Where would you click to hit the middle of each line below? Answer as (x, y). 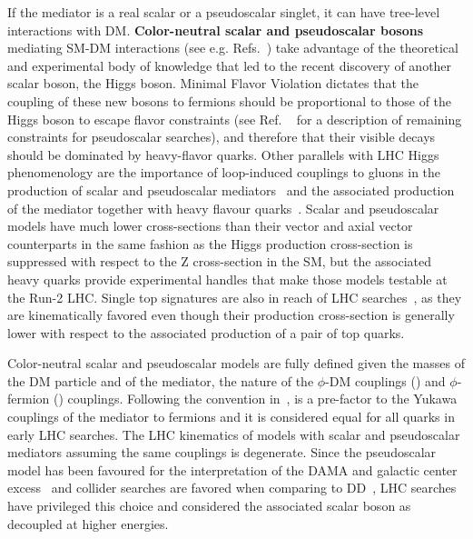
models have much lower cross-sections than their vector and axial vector (210, 226)
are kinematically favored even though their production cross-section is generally (231, 315)
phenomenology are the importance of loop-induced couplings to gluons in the (224, 172)
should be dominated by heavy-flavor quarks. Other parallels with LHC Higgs (223, 154)
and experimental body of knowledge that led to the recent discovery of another (230, 65)
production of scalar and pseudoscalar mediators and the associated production (231, 190)
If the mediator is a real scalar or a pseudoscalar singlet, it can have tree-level (224, 12)
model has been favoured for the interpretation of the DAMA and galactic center (232, 469)
